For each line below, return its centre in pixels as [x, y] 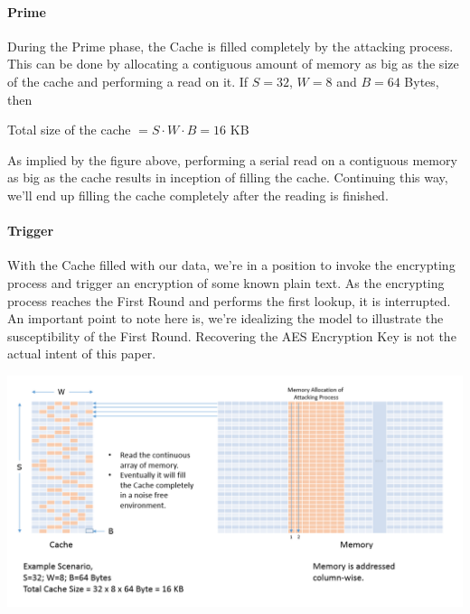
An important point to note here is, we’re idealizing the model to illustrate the [226, 318]
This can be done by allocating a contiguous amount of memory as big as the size [233, 64]
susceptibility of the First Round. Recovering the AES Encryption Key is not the [232, 335]
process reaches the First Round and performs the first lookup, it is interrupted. [229, 300]
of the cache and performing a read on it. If [128, 81]
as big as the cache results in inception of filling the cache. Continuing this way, [228, 177]
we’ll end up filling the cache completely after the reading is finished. [198, 195]
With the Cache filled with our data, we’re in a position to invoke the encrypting [231, 265]
